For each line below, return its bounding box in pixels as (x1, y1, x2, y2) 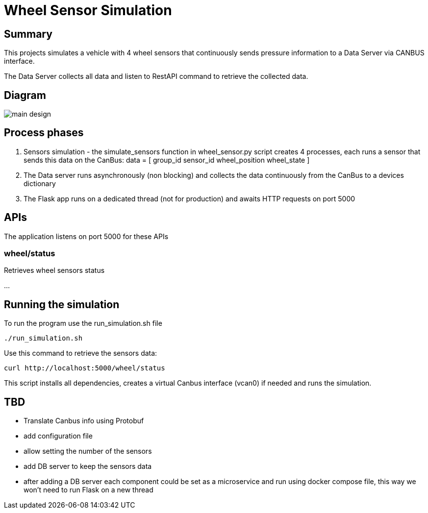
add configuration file (24, 432, 93, 440)
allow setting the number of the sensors (24, 447, 152, 456)
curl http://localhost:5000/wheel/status (4, 364, 165, 372)
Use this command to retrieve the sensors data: (4, 349, 157, 358)
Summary (4, 27, 52, 40)
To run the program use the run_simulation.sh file (4, 319, 162, 328)
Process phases (4, 126, 84, 139)
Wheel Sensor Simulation (4, 2, 172, 19)
